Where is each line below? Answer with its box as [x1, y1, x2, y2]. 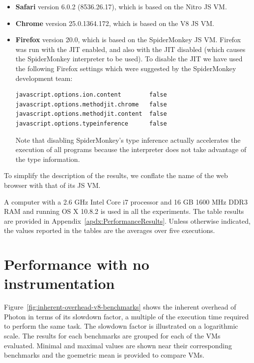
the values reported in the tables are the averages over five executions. [4, 225, 215, 235]
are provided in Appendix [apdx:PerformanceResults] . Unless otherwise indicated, [4, 215, 251, 226]
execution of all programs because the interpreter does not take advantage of [15, 144, 247, 155]
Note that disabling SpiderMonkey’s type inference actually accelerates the [15, 134, 241, 145]
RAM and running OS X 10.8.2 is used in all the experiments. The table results [4, 206, 244, 216]
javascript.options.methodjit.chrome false [15, 101, 167, 108]
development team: [15, 73, 73, 83]
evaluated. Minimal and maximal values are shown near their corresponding [4, 340, 232, 350]
